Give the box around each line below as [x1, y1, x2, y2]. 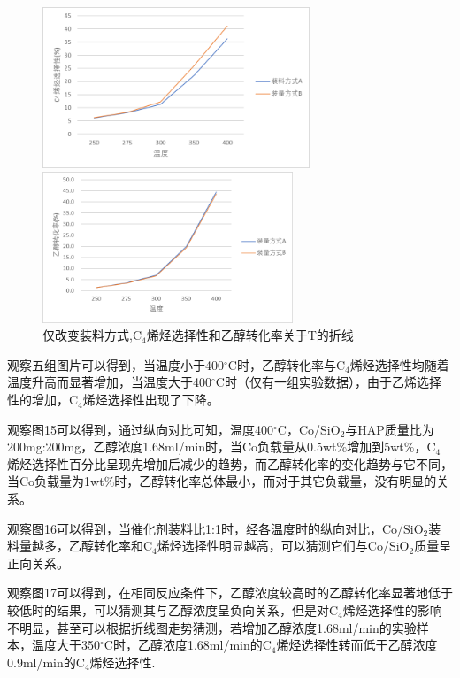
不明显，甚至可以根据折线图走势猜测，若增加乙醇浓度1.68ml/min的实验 [7, 618, 417, 636]
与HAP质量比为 [345, 420, 434, 438]
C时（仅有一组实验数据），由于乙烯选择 [215, 373, 441, 391]
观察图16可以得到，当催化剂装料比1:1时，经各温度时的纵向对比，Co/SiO [7, 519, 424, 537]
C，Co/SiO [277, 420, 341, 438]
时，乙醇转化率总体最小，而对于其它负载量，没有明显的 [114, 472, 437, 490]
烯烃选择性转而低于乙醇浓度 [276, 636, 438, 654]
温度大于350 [31, 636, 100, 654]
